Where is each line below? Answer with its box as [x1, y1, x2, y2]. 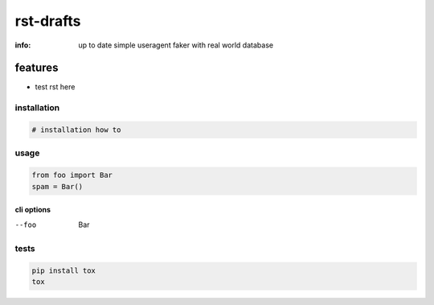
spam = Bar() [31, 182, 84, 191]
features [14, 61, 59, 75]
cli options [14, 205, 51, 215]
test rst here [35, 82, 76, 92]
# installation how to [31, 126, 121, 134]
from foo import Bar [31, 171, 113, 180]
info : [14, 40, 31, 50]
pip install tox [31, 266, 96, 275]
